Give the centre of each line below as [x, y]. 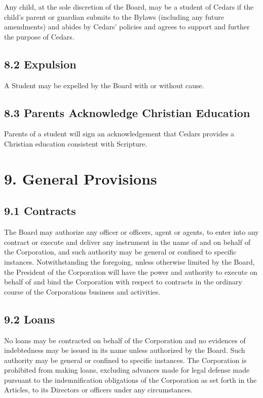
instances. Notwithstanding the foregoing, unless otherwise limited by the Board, [129, 261]
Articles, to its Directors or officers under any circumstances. [98, 390]
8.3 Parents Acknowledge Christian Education [127, 112]
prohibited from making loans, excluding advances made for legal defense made [127, 370]
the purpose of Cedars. [39, 36]
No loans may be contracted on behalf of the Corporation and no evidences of [125, 340]
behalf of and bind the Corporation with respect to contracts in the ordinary [123, 282]
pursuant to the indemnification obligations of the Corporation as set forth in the [130, 379]
